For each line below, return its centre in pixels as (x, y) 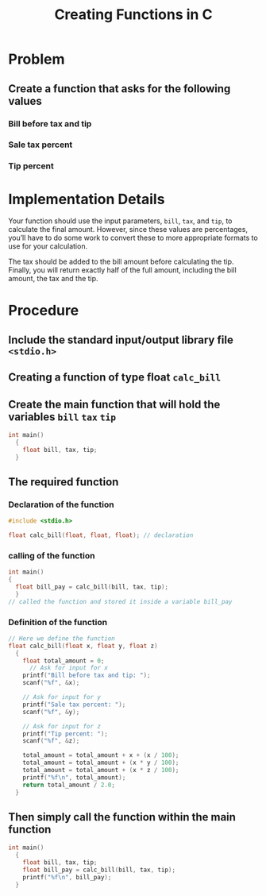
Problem (37, 59)
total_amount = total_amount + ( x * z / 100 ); (101, 770)
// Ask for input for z (62, 726)
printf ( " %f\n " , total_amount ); (74, 777)
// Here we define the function (62, 638)
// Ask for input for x (69, 668)
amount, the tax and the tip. (53, 279)
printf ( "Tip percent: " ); (66, 734)
